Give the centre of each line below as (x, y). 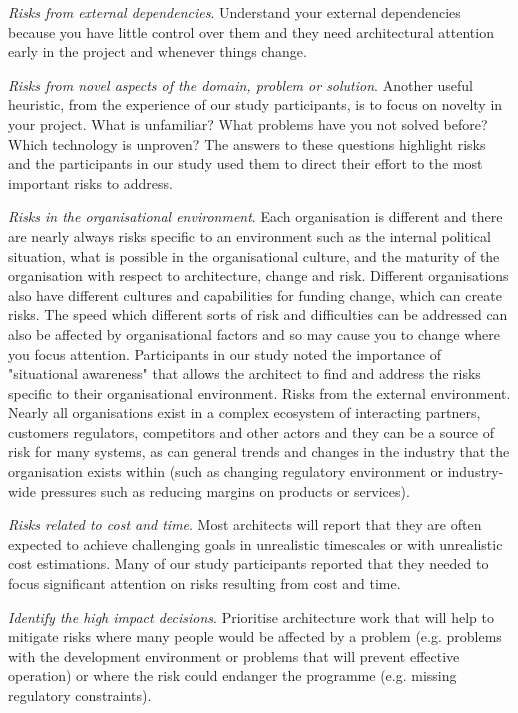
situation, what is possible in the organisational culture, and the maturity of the (254, 255)
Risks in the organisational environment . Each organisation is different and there (255, 216)
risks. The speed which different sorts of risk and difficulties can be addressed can (258, 314)
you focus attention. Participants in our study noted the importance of (225, 353)
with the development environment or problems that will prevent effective (234, 655)
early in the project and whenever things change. (157, 51)
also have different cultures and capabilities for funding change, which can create (255, 294)
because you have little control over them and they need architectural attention (251, 31)
